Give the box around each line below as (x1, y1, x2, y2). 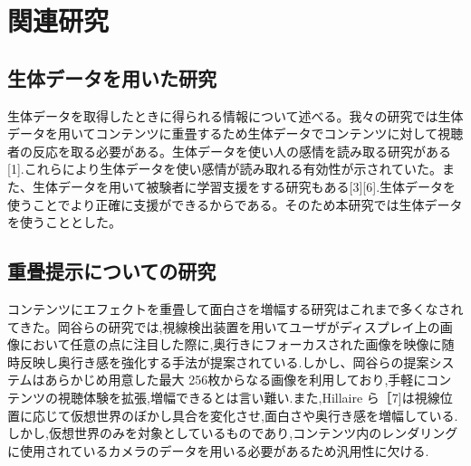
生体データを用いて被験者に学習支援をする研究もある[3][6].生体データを (32, 176, 457, 195)
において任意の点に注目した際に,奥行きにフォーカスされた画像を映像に (19, 335, 442, 354)
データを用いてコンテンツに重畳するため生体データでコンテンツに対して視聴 (7, 124, 464, 143)
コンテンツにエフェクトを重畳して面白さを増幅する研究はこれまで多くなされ (7, 299, 464, 318)
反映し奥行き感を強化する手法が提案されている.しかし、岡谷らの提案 (19, 352, 429, 371)
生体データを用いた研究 (7, 63, 216, 91)
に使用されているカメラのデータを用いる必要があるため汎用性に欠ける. (7, 441, 429, 460)
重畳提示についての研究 (7, 257, 216, 285)
